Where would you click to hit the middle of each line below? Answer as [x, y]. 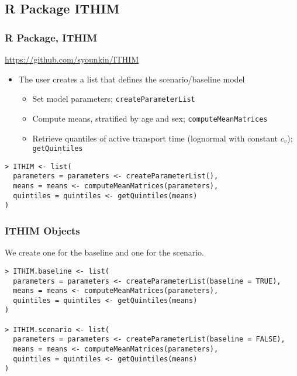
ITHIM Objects [42, 230]
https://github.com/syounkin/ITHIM [72, 59]
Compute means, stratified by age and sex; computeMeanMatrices [150, 118]
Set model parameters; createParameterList [114, 99]
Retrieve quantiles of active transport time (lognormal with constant [155, 138]
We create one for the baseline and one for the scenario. [104, 252]
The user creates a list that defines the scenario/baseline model [132, 79]
